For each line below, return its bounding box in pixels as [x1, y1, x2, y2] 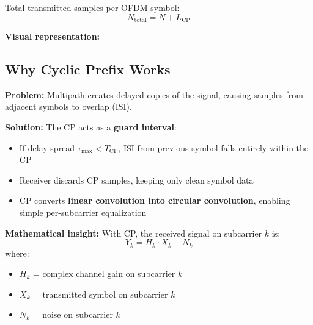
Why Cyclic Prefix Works [5, 60, 171, 79]
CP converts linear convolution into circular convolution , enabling [19, 194, 290, 207]
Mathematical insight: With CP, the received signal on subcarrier [5, 226, 262, 239]
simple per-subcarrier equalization [19, 206, 147, 218]
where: [5, 246, 29, 259]
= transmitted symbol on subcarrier [32, 287, 168, 300]
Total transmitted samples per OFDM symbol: [5, 1, 180, 13]
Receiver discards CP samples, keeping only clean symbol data [19, 173, 254, 186]
